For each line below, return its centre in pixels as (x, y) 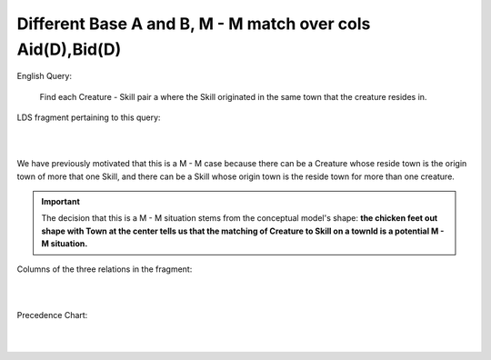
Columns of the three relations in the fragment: (105, 269)
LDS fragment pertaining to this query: (89, 117)
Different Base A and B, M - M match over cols (194, 24)
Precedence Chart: (52, 315)
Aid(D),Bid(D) (69, 49)
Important (61, 202)
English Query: (45, 76)
